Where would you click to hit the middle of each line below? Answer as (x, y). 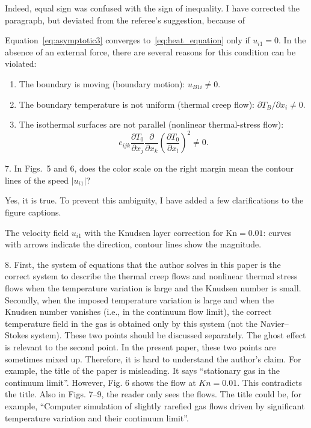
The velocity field (37, 232)
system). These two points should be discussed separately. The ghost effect (168, 335)
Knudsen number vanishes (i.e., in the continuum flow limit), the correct (138, 312)
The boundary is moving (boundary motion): (102, 83)
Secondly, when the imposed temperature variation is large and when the (140, 299)
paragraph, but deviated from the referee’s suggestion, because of (125, 20)
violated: (21, 64)
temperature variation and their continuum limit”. (97, 417)
